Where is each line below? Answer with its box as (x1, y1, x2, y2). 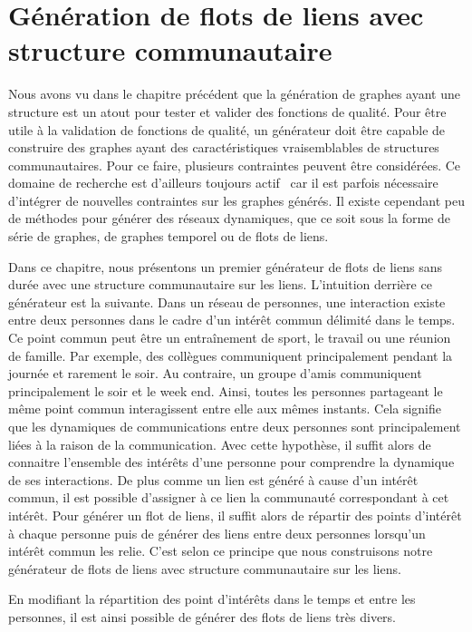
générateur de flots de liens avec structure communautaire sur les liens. (8, 559, 401, 578)
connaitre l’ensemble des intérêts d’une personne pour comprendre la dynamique (8, 452, 455, 472)
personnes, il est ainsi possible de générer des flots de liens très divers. (8, 607, 396, 626)
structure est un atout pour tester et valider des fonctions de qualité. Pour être (8, 102, 447, 121)
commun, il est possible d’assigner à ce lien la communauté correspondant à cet (8, 488, 449, 507)
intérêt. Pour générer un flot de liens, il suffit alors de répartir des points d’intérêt (8, 505, 462, 524)
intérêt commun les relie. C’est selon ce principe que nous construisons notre (8, 541, 433, 560)
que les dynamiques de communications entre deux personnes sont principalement (8, 417, 461, 435)
